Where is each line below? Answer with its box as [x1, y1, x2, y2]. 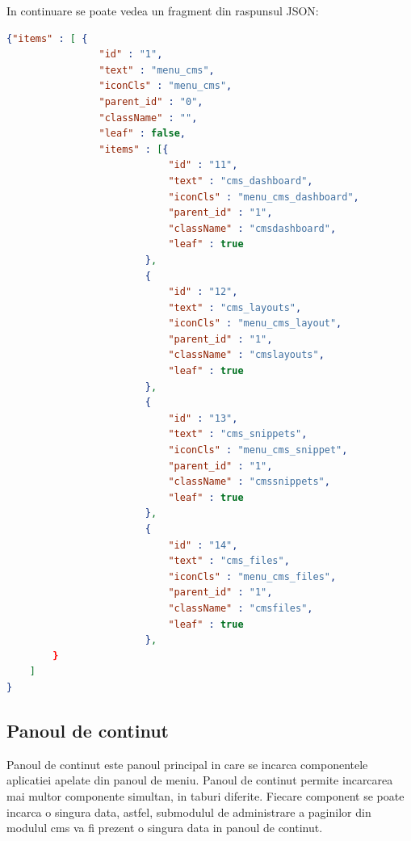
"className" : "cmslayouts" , [168, 349, 325, 361]
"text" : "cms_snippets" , [168, 428, 308, 440]
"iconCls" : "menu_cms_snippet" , [168, 444, 348, 456]
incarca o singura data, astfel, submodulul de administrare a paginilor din [6, 803, 371, 820]
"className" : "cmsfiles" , [168, 602, 313, 614]
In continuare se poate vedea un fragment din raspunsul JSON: [6, 2, 319, 19]
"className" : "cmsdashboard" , [168, 222, 337, 234]
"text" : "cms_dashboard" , [168, 175, 313, 187]
